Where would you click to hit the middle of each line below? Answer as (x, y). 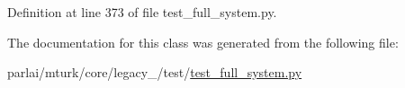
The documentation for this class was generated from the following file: (203, 42)
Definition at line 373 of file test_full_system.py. (142, 12)
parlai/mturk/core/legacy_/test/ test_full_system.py (155, 72)
